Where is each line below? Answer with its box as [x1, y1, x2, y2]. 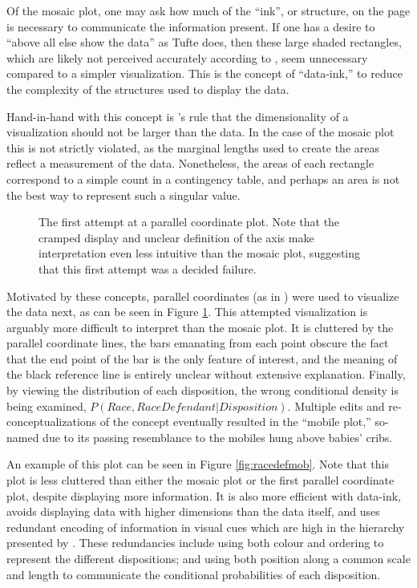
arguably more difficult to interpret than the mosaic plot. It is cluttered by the [6, 318, 394, 335]
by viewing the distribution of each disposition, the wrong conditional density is [6, 382, 399, 399]
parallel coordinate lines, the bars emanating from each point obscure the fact [6, 335, 389, 351]
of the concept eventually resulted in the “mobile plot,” [99, 413, 371, 430]
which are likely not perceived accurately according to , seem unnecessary [6, 49, 368, 66]
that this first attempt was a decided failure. [38, 260, 257, 277]
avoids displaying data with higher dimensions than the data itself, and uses [6, 503, 380, 520]
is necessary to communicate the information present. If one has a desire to [6, 18, 375, 34]
